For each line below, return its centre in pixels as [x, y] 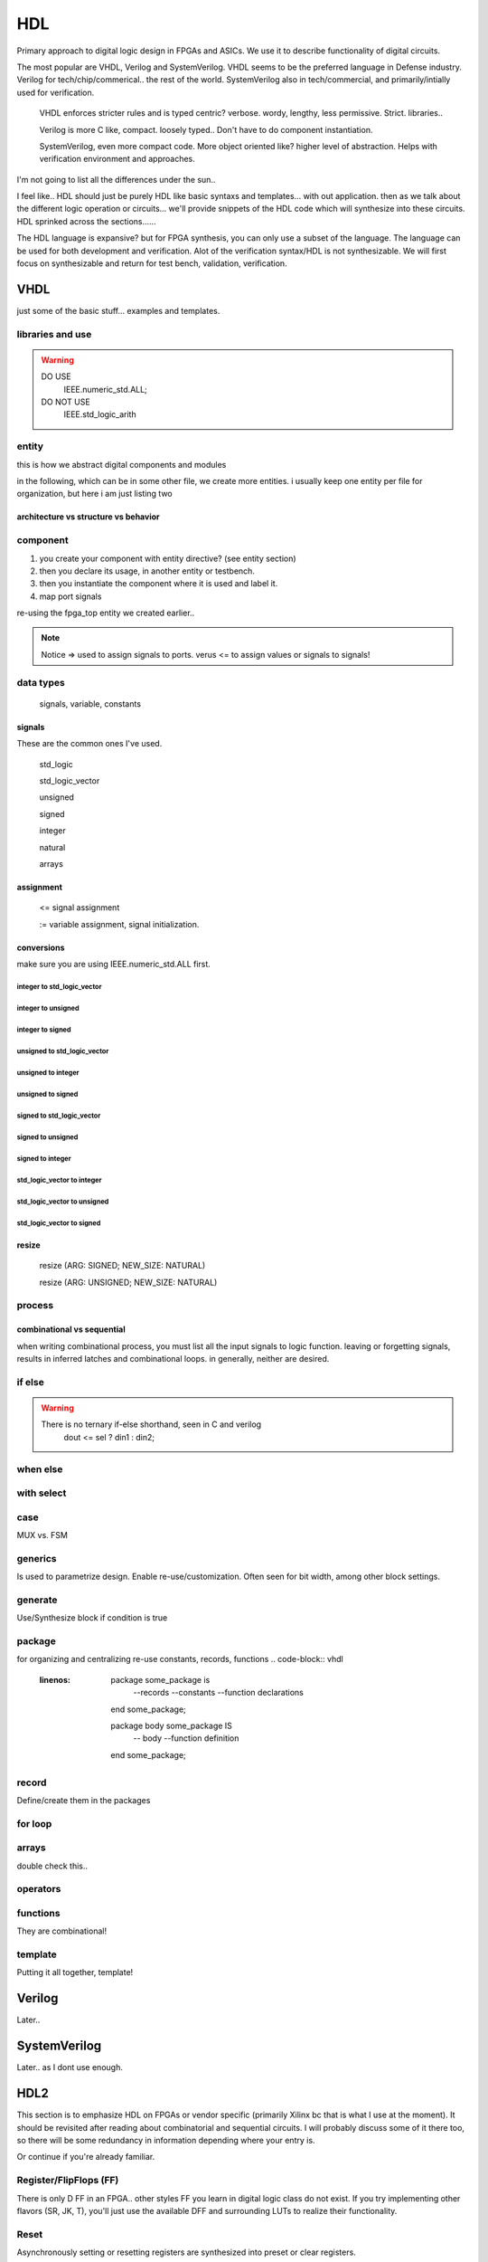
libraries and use [54, 334]
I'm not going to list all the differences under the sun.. [116, 179]
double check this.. [52, 1866]
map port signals [70, 596]
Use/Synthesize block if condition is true [92, 1618]
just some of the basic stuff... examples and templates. [118, 310]
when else [40, 1468]
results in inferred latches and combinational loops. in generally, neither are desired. [173, 1359]
